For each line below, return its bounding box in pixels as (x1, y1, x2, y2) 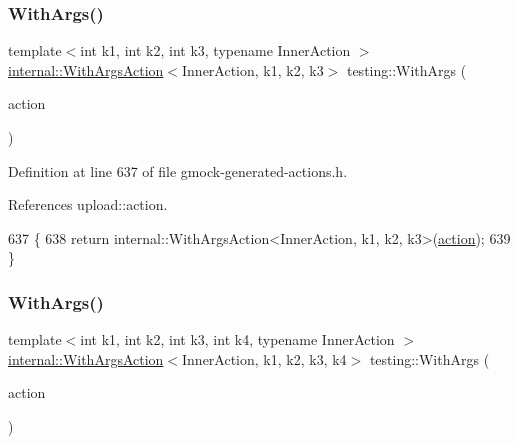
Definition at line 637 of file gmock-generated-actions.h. (8, 160, 348, 181)
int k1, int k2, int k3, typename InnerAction (80, 40, 351, 61)
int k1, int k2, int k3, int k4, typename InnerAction (80, 329, 395, 350)
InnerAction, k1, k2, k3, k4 (182, 348, 347, 369)
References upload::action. (8, 194, 168, 215)
